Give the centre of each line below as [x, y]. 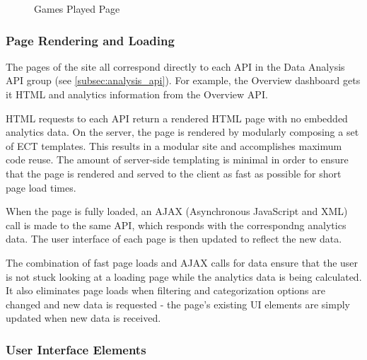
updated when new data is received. [83, 318]
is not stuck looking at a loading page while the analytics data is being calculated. [184, 276]
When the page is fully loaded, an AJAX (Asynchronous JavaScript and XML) [177, 211]
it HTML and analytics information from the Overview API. [137, 94]
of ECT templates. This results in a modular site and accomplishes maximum [174, 145]
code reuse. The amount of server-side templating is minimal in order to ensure [177, 159]
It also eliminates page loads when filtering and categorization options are [165, 290]
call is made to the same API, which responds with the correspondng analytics [176, 225]
